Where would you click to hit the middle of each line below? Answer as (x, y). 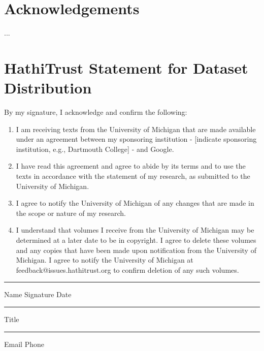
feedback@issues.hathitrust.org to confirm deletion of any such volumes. (127, 269)
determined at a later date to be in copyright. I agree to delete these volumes (136, 240)
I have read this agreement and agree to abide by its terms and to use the (131, 166)
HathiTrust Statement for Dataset (126, 67)
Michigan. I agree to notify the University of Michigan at (105, 260)
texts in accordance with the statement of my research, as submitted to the (133, 176)
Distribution (48, 88)
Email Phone (24, 344)
